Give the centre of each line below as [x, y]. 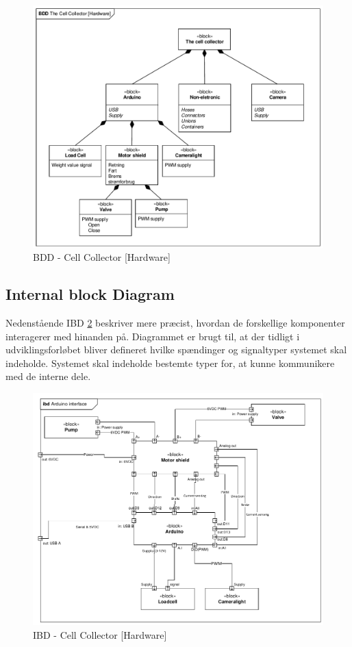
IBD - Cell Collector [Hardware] [100, 634]
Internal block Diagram [90, 294]
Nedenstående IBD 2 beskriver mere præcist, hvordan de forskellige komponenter [175, 322]
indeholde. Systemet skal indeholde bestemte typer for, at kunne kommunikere [170, 363]
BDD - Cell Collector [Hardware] [102, 257]
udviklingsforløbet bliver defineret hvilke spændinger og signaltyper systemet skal [176, 350]
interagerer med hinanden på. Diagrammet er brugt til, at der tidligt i [153, 336]
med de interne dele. [48, 376]
